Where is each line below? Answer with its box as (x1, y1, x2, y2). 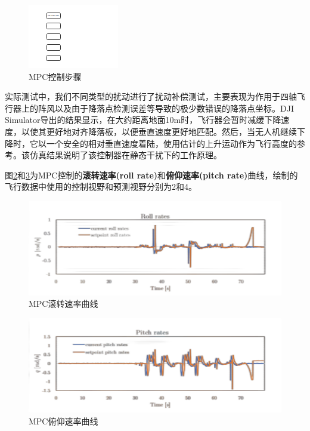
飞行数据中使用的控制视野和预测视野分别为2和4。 (5, 180, 197, 193)
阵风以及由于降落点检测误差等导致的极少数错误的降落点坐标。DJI (38, 101, 294, 114)
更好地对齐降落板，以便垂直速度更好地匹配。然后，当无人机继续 (46, 125, 297, 137)
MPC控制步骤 (29, 70, 82, 82)
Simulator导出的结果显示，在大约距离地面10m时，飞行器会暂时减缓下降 (5, 113, 281, 126)
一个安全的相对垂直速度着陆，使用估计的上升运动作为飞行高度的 (46, 137, 297, 149)
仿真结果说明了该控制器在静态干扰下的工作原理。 (29, 149, 222, 161)
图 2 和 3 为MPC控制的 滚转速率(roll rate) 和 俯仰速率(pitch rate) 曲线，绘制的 (5, 168, 298, 181)
